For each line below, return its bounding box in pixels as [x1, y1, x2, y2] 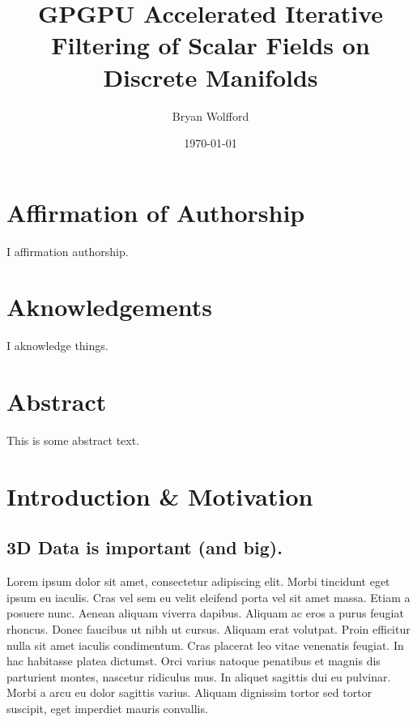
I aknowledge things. [6, 337, 109, 354]
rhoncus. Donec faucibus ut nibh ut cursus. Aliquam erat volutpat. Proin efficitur [6, 621, 411, 638]
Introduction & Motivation [6, 479, 313, 512]
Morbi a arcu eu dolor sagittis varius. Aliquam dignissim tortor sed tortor [6, 684, 372, 701]
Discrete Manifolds [103, 60, 318, 93]
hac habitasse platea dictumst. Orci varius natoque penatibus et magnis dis [6, 652, 381, 669]
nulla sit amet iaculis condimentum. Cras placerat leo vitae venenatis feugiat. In [6, 636, 404, 653]
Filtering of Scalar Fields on [51, 28, 370, 62]
